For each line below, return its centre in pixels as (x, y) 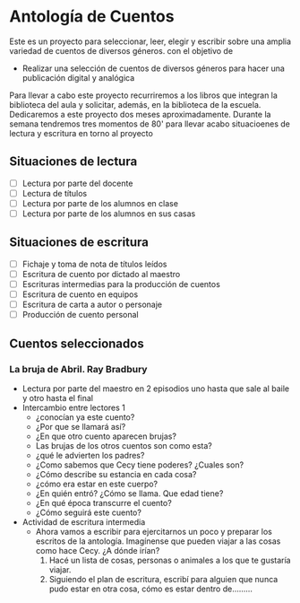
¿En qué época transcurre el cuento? (103, 502)
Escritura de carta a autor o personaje (92, 305)
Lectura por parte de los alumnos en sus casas (109, 214)
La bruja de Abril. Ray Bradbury (78, 369)
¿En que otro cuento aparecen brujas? (106, 436)
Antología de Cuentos (92, 17)
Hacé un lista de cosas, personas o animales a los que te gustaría (170, 560)
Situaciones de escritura (79, 243)
